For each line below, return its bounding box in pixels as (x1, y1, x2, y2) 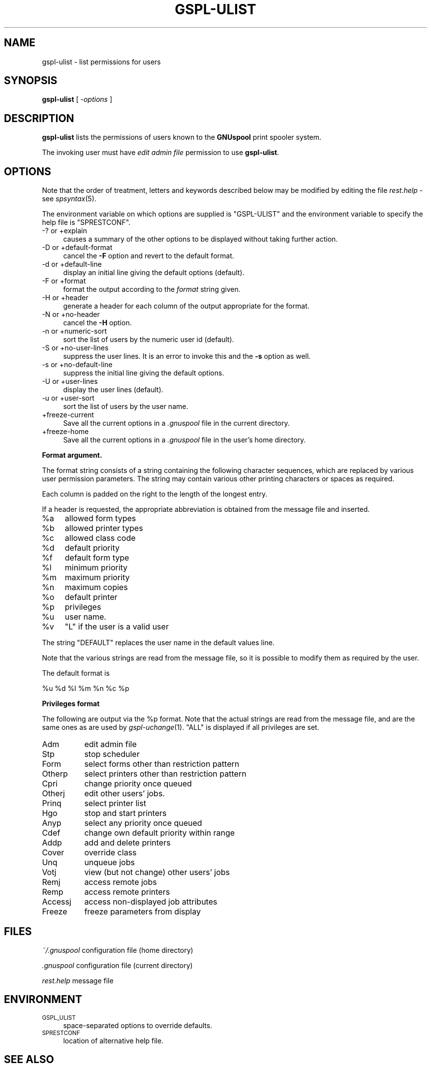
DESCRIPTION (4, 112, 74, 125)
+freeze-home (42, 427, 89, 436)
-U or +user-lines (42, 377, 98, 386)
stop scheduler (84, 749, 140, 759)
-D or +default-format (42, 243, 113, 252)
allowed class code (64, 533, 136, 543)
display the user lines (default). (63, 385, 163, 394)
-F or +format (42, 277, 86, 285)
